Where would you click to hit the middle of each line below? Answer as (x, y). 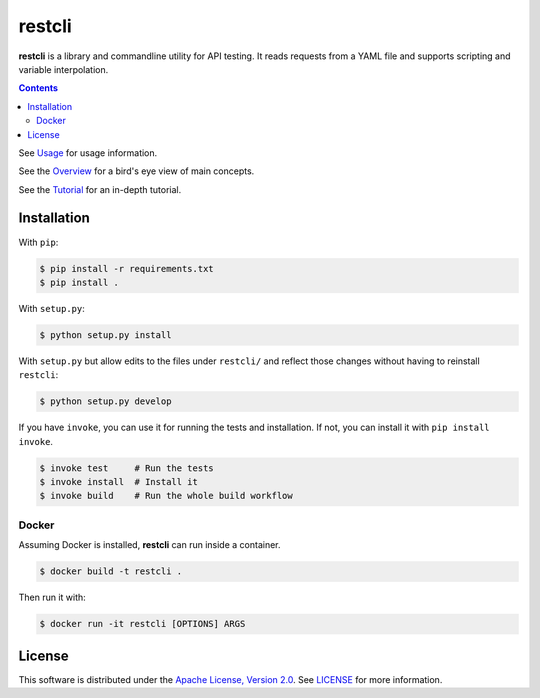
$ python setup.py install (105, 334)
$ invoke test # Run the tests (126, 468)
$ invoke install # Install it (119, 482)
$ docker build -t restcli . (111, 571)
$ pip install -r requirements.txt (126, 268)
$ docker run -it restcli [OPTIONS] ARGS (142, 624)
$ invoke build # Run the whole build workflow (166, 496)
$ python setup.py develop (105, 401)
